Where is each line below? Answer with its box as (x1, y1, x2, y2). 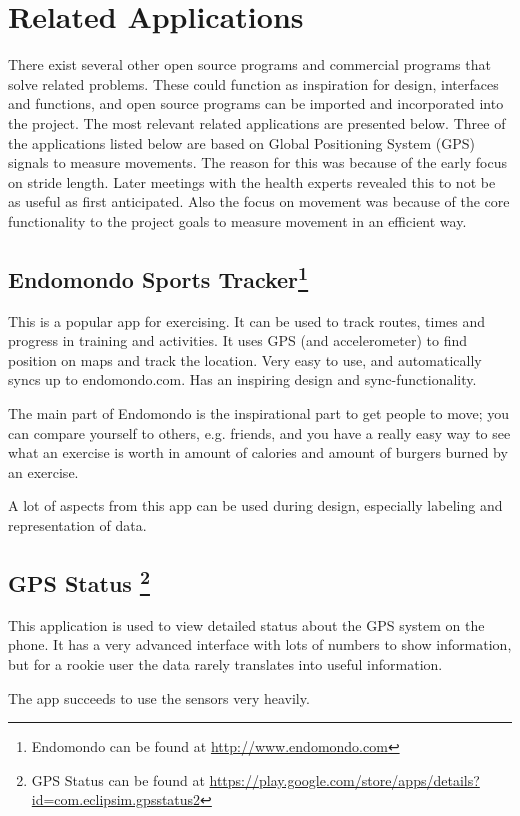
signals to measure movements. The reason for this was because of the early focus (8, 152, 507, 173)
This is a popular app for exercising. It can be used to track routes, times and (8, 310, 486, 331)
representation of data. (8, 515, 147, 536)
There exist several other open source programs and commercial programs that (8, 54, 491, 75)
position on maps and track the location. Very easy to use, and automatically (8, 349, 482, 370)
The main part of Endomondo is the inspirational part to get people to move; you (8, 403, 509, 424)
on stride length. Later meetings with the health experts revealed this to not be (8, 171, 496, 192)
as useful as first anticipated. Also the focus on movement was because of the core (8, 191, 510, 212)
